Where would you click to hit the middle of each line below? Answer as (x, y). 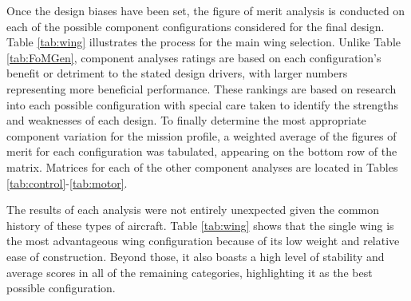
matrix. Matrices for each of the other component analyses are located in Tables (202, 166)
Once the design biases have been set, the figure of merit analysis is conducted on (206, 10)
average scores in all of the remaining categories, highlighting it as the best (190, 272)
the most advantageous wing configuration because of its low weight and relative (203, 241)
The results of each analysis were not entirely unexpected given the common (193, 210)
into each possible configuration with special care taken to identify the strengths (202, 104)
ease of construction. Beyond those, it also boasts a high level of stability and (196, 256)
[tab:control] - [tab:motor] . (67, 182)
